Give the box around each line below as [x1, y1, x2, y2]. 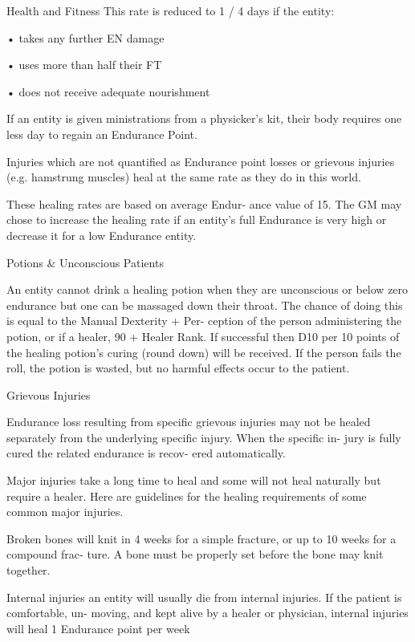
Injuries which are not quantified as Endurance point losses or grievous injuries [6, 152, 395, 169]
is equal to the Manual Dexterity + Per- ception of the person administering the [6, 312, 402, 329]
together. [6, 562, 51, 579]
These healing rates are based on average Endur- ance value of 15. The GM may [6, 195, 402, 212]
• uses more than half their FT [6, 56, 162, 73]
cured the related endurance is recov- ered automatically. [6, 445, 286, 461]
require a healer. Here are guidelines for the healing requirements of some [6, 487, 367, 504]
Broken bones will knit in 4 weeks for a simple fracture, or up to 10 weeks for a [6, 530, 397, 547]
